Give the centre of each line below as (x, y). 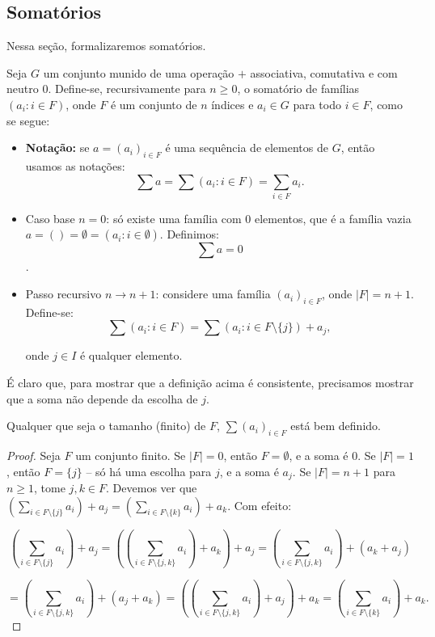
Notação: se (57, 148)
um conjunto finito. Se (131, 456)
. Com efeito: (260, 505)
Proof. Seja (34, 456)
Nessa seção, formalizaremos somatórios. (106, 46)
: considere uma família (213, 294)
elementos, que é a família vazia (333, 218)
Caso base (50, 218)
